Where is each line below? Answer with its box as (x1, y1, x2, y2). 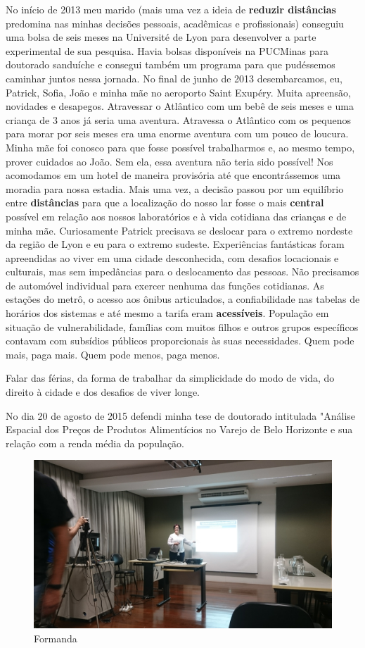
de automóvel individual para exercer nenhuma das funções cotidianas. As (6, 278, 324, 292)
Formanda (34, 630, 77, 645)
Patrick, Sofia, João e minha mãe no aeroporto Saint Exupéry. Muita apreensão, (6, 85, 351, 99)
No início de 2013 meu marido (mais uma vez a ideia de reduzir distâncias (6, 2, 336, 16)
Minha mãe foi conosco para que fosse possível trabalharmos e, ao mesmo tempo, (6, 139, 355, 154)
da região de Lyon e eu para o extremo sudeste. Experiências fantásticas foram (6, 237, 345, 251)
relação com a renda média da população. (6, 435, 185, 450)
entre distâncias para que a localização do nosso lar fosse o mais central (6, 195, 324, 210)
